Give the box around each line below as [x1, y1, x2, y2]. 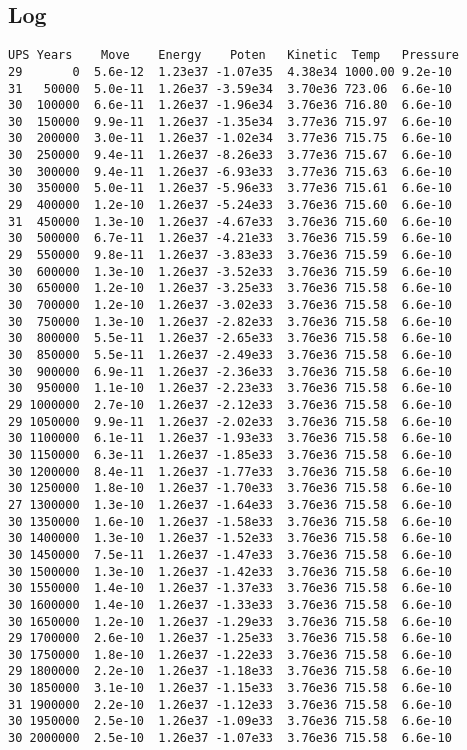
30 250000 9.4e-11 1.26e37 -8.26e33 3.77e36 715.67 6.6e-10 [8, 148, 452, 163]
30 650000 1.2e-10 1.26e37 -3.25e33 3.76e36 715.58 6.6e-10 [8, 281, 452, 296]
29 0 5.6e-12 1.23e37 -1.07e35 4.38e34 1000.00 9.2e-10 [8, 64, 452, 79]
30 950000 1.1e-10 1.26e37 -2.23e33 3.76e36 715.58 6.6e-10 [8, 381, 452, 396]
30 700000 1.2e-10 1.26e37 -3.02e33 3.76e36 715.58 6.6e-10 [8, 298, 452, 313]
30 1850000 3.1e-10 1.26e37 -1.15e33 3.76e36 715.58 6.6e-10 [8, 681, 452, 696]
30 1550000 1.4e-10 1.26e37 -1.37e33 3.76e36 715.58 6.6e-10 [8, 581, 452, 596]
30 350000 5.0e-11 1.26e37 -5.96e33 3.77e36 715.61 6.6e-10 [8, 181, 452, 196]
